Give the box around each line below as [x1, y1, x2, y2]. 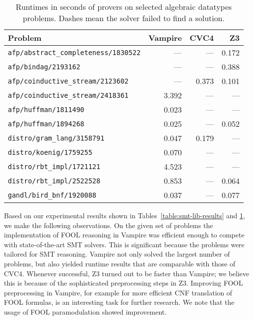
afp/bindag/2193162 [8, 62, 81, 71]
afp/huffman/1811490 [8, 105, 84, 114]
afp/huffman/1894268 [8, 119, 84, 128]
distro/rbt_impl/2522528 [8, 176, 101, 185]
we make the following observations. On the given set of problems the [4, 220, 213, 230]
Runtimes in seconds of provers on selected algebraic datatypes [16, 1, 232, 12]
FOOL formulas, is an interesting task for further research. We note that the [4, 297, 234, 307]
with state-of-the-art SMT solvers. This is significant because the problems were [4, 239, 245, 249]
